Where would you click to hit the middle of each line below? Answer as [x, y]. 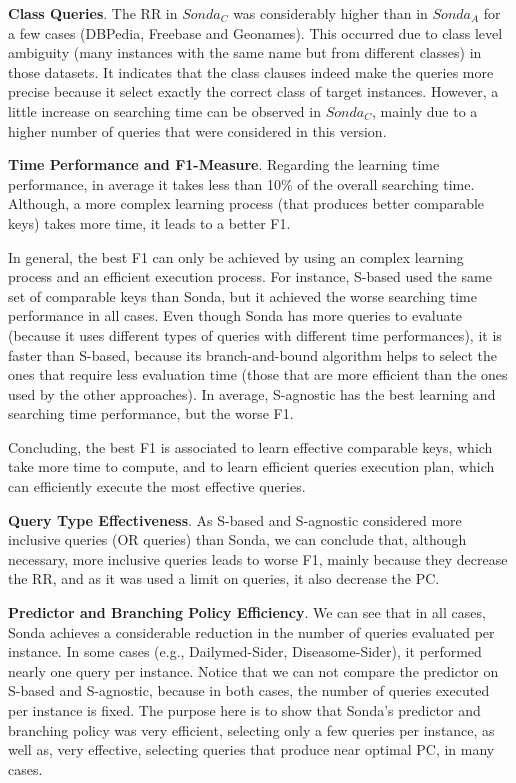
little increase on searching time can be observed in [164, 110]
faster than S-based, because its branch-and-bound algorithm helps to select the [253, 354]
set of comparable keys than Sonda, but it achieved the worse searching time [242, 295]
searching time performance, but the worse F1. [151, 413]
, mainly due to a [424, 110]
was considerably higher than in [330, 13]
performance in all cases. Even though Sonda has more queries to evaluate [235, 315]
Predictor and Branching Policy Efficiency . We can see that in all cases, [247, 612]
